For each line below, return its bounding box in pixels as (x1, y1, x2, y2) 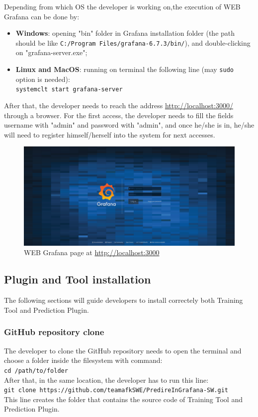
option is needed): (15, 73, 70, 84)
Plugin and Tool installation (4, 272, 151, 287)
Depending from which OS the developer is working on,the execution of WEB (4, 1, 241, 11)
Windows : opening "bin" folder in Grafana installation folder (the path (15, 28, 235, 38)
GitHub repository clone (4, 326, 104, 338)
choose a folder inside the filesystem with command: (4, 355, 163, 365)
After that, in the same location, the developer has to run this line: (4, 374, 209, 385)
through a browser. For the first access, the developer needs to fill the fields (4, 110, 234, 120)
